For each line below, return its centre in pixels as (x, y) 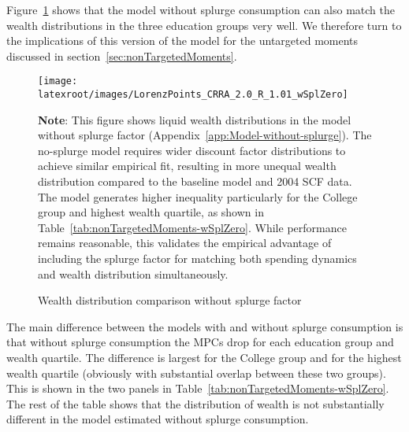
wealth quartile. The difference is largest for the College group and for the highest (204, 357)
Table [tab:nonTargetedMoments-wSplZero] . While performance (192, 227)
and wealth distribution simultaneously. (133, 273)
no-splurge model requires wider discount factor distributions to (192, 150)
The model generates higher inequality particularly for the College (198, 196)
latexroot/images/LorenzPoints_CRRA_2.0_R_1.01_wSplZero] (193, 95)
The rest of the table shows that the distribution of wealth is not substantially (195, 403)
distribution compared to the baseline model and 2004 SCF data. (195, 181)
